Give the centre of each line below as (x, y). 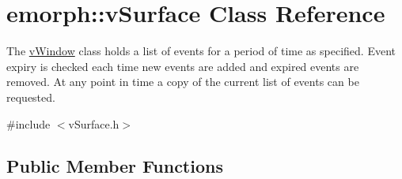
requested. (31, 97)
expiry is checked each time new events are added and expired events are (183, 66)
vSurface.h (94, 123)
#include (28, 123)
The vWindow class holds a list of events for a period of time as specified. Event (201, 51)
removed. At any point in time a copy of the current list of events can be (183, 82)
